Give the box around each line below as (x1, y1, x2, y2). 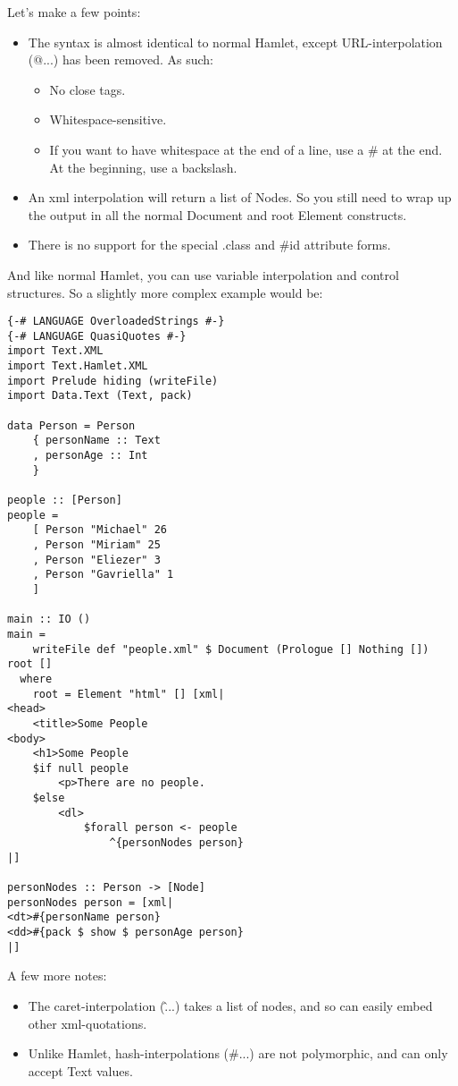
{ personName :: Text (32, 434, 161, 447)
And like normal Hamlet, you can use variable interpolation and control (7, 265, 399, 284)
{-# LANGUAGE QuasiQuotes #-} (7, 329, 187, 343)
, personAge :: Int (32, 449, 148, 462)
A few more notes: (7, 966, 107, 985)
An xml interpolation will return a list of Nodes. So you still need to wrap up (28, 188, 452, 207)
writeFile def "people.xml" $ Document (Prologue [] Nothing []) (32, 642, 429, 656)
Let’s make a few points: (7, 3, 141, 21)
